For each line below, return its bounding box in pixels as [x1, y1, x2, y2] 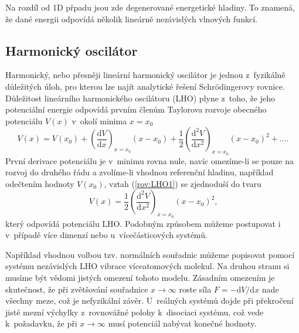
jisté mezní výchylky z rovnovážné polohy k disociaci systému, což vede [5, 305, 264, 318]
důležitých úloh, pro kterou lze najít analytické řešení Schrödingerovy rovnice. [5, 80, 285, 92]
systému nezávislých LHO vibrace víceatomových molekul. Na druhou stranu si [5, 260, 290, 272]
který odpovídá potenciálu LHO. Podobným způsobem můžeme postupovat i [5, 217, 281, 229]
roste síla [179, 283, 212, 295]
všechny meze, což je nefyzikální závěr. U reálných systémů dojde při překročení [5, 294, 294, 307]
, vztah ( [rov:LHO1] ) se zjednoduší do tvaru [104, 177, 261, 189]
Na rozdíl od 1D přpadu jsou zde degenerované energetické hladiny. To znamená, [5, 1, 295, 13]
